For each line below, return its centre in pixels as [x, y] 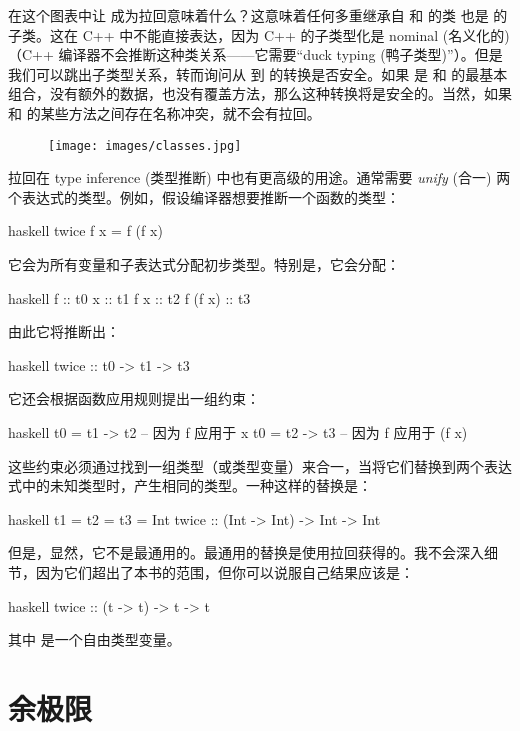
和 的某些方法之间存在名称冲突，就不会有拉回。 [164, 112]
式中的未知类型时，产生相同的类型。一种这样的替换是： [190, 485]
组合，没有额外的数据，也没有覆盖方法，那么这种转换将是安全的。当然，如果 [260, 93]
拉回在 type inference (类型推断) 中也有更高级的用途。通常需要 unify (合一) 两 [259, 177]
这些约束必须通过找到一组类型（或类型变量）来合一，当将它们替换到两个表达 [260, 465]
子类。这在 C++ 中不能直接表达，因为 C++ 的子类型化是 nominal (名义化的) [259, 34]
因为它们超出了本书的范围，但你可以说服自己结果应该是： [224, 571]
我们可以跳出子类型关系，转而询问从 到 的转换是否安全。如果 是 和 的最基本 [258, 73]
